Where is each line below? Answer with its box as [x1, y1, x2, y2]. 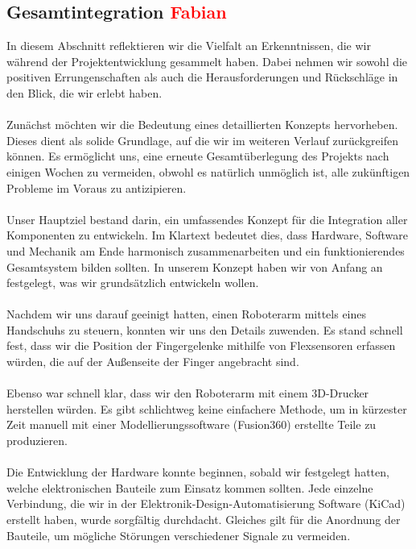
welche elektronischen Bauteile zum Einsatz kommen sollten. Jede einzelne [6, 479, 373, 496]
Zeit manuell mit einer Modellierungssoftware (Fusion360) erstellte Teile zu [6, 416, 377, 433]
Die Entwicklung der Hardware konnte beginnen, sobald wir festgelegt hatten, [6, 464, 389, 480]
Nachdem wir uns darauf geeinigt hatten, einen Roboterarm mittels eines [6, 306, 367, 322]
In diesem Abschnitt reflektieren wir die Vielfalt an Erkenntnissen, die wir [6, 37, 371, 54]
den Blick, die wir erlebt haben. [6, 84, 163, 101]
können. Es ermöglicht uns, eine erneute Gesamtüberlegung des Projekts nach [6, 148, 389, 164]
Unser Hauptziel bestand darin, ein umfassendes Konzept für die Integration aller [6, 210, 408, 227]
